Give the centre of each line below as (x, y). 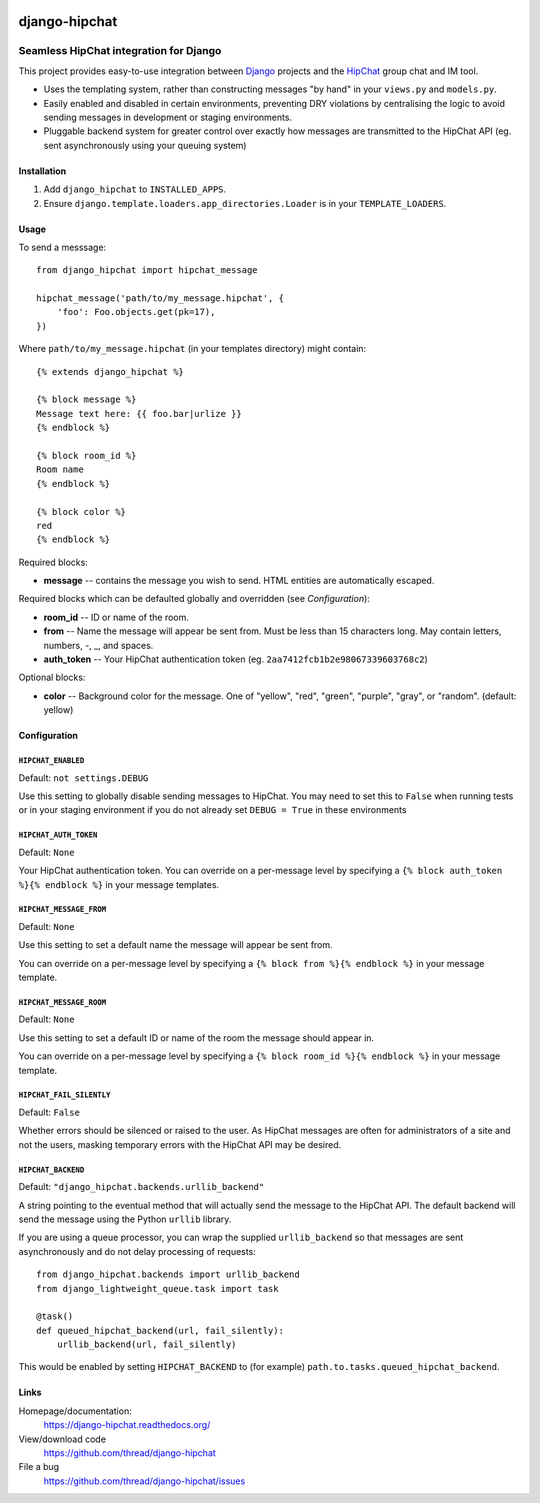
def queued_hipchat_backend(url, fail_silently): (160, 1330)
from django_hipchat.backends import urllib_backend (168, 1274)
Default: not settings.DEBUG (83, 777)
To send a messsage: (62, 247)
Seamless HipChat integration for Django (120, 51)
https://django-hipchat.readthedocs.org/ (127, 1425)
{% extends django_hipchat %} (110, 371)
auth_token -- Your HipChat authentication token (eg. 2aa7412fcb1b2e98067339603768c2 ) (236, 659)
